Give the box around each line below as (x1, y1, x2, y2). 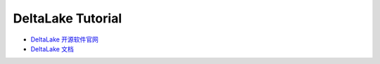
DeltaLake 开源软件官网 (30, 35, 99, 44)
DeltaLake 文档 (30, 44, 74, 53)
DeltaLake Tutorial (13, 11, 122, 26)
